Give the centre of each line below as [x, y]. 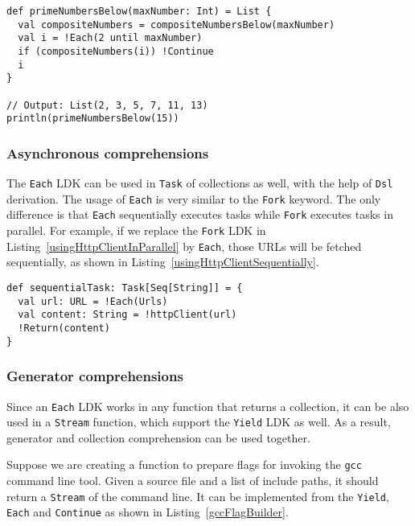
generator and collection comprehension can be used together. [158, 437]
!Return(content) [64, 328]
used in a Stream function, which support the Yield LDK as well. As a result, [199, 422]
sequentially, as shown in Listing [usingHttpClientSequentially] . [163, 262]
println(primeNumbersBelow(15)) [93, 119]
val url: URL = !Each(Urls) [93, 301]
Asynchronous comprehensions [108, 152]
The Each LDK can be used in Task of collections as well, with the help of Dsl [200, 183]
